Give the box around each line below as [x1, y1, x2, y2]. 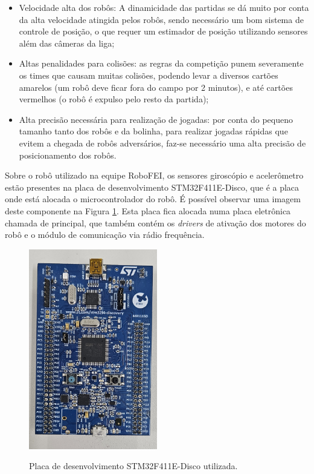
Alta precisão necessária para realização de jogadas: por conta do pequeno [19, 113, 293, 125]
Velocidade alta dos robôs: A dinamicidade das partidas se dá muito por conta [19, 1, 309, 13]
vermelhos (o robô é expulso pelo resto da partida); [19, 93, 209, 105]
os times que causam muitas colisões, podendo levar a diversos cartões [19, 68, 278, 81]
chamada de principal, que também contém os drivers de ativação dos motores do [5, 216, 306, 229]
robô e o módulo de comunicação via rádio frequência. [5, 228, 205, 241]
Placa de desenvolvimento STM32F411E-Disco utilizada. [29, 459, 238, 472]
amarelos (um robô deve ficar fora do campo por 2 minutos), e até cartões [19, 81, 293, 93]
